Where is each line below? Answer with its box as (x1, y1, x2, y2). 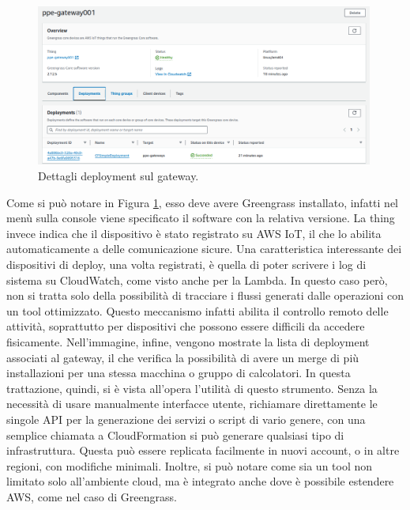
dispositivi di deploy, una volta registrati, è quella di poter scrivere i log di (6, 256, 367, 272)
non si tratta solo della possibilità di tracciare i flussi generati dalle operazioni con (6, 287, 404, 304)
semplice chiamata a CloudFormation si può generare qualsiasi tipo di (6, 426, 344, 443)
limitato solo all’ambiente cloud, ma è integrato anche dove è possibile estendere (6, 473, 394, 489)
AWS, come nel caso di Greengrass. (6, 488, 177, 504)
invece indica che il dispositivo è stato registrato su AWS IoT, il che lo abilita (6, 225, 382, 241)
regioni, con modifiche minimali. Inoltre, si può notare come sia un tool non (6, 457, 373, 474)
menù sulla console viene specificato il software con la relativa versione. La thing (6, 210, 395, 226)
